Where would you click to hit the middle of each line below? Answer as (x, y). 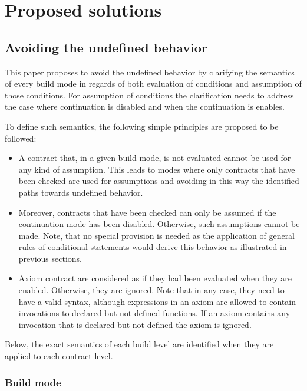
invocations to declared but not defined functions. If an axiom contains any (154, 313)
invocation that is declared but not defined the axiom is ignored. (135, 324)
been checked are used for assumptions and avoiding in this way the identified (159, 181)
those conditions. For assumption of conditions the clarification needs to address (149, 95)
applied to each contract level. (59, 356)
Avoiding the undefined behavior (106, 47)
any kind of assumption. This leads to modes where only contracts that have (157, 169)
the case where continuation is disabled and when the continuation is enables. (145, 106)
